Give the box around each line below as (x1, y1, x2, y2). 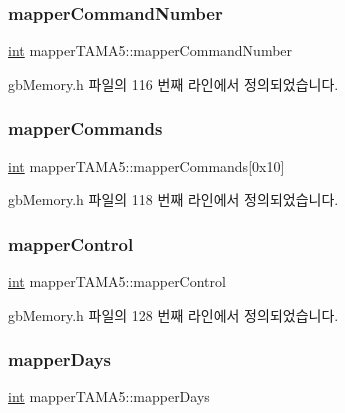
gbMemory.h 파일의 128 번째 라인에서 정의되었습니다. (8, 304, 339, 325)
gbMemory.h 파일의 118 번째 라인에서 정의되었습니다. (8, 189, 339, 210)
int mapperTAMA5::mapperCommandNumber (8, 40, 293, 61)
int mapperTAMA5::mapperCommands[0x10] (8, 155, 285, 176)
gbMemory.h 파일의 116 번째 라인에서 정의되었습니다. (8, 73, 339, 94)
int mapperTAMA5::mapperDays (8, 386, 210, 407)
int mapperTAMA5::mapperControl (8, 271, 226, 292)
